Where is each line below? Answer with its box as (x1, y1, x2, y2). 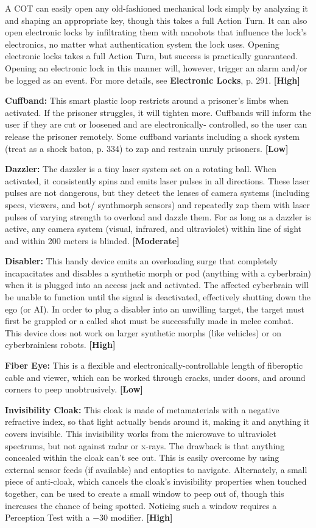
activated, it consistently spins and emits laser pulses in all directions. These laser (5, 174, 310, 187)
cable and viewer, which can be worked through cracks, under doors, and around (5, 371, 306, 383)
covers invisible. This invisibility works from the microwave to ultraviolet (5, 427, 276, 439)
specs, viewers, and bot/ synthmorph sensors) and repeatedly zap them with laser (5, 198, 310, 211)
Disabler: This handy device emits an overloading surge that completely (5, 255, 278, 267)
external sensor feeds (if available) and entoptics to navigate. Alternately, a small (5, 463, 307, 476)
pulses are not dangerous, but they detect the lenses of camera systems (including (5, 186, 310, 199)
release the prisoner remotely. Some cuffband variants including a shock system (5, 129, 300, 142)
